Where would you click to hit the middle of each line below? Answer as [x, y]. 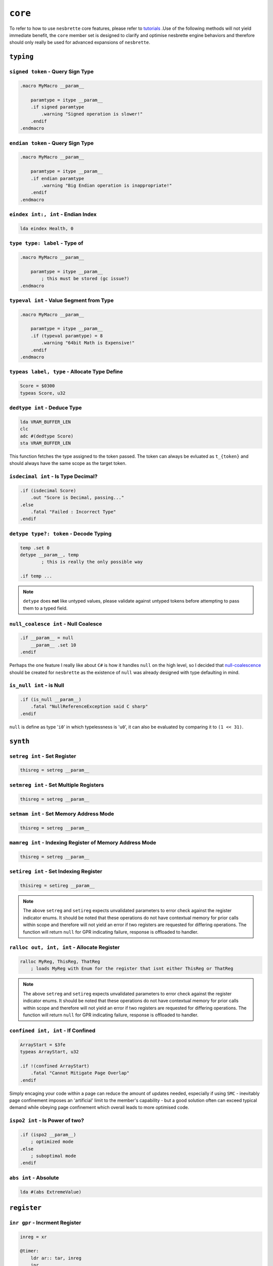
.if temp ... [36, 576]
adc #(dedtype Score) [47, 436]
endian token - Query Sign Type [52, 143]
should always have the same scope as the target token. [68, 463]
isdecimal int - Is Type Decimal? [54, 477]
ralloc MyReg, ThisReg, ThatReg [60, 962]
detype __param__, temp [50, 555]
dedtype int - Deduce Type [45, 408]
